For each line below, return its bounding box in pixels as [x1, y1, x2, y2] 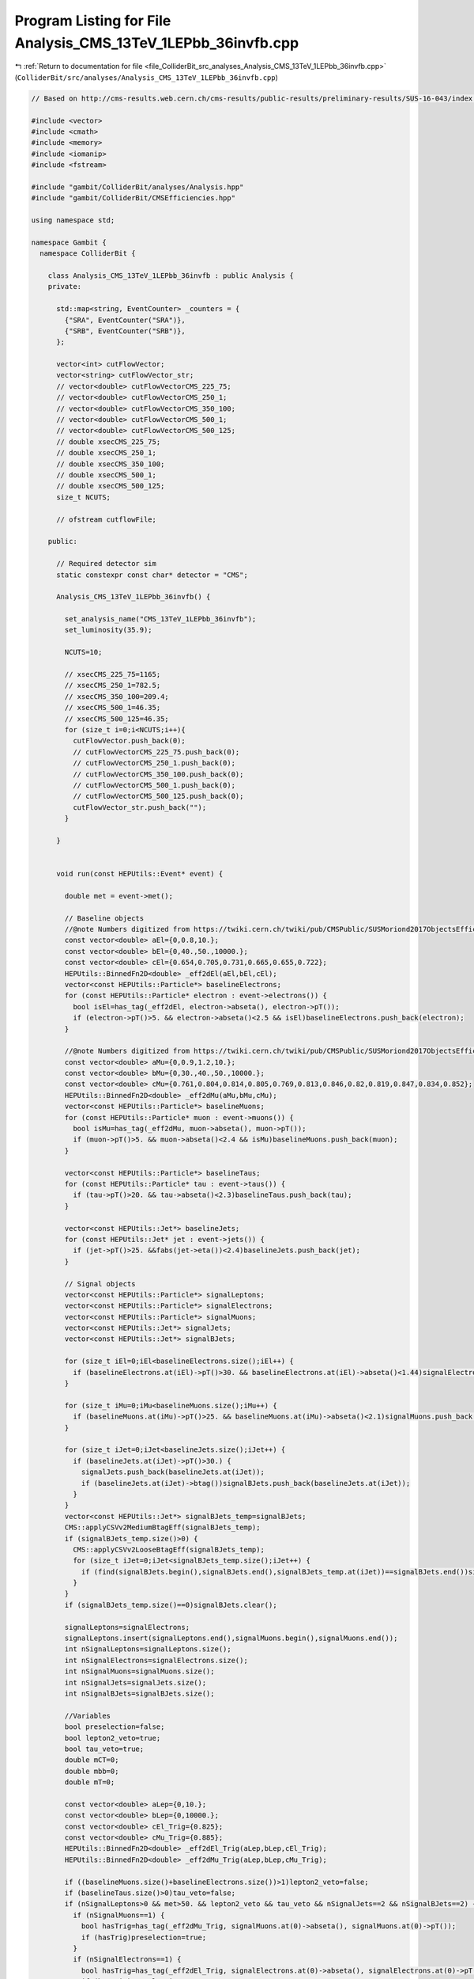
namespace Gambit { [31, 237, 107, 247]
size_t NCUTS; [56, 492, 111, 502]
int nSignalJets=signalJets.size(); [64, 1678, 207, 1687]
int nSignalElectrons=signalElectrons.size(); [64, 1655, 248, 1665]
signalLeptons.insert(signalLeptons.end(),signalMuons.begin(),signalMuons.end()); [64, 1634, 398, 1643]
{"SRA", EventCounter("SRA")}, [64, 315, 186, 325]
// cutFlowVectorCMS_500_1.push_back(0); [72, 781, 236, 789]
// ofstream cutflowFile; [56, 515, 157, 524]
